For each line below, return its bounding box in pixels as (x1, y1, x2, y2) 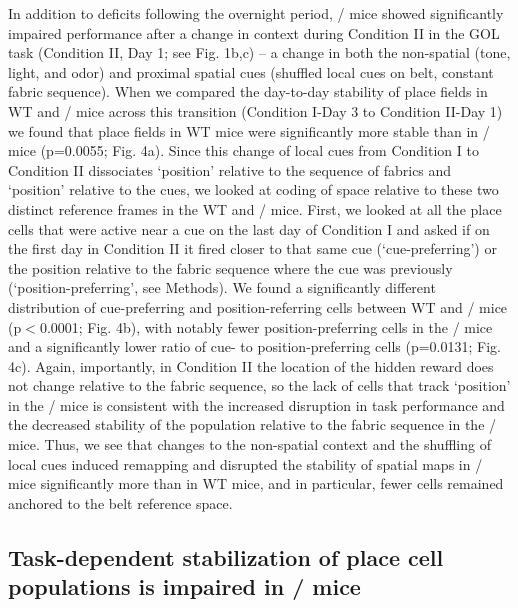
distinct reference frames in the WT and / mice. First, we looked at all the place (8, 198, 502, 219)
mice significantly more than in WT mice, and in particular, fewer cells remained (8, 473, 504, 494)
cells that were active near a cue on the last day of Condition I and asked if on (8, 218, 490, 239)
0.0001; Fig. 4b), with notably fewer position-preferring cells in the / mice (39, 316, 493, 337)
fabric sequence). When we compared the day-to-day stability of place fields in (8, 81, 488, 102)
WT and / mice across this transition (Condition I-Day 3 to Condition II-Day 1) (8, 100, 503, 121)
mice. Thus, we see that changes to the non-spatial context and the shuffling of (8, 434, 491, 455)
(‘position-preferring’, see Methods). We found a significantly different (8, 277, 436, 298)
